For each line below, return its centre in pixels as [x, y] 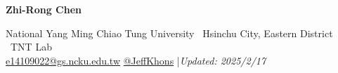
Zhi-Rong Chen [44, 9]
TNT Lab [31, 47]
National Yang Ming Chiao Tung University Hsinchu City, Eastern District [169, 33]
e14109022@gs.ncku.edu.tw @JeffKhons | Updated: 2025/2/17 [136, 60]
